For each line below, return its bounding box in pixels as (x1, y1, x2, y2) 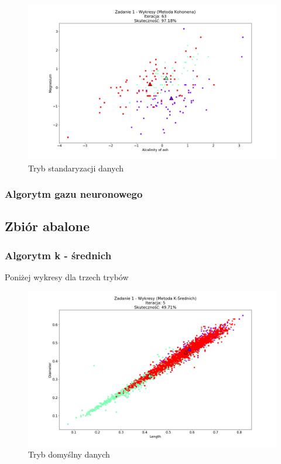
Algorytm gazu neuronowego (5, 187, 143, 201)
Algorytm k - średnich (5, 248, 112, 262)
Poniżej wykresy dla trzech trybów (5, 271, 129, 283)
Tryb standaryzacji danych (28, 161, 124, 174)
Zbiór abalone (5, 217, 90, 235)
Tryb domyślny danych (28, 448, 110, 460)
